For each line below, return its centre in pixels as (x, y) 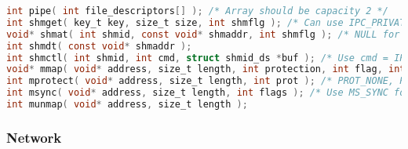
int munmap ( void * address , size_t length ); (127, 104)
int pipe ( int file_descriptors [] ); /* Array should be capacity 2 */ (197, 11)
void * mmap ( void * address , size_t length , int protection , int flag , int (206, 69)
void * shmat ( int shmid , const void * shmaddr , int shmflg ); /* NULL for (203, 34)
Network (34, 137)
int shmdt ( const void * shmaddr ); (99, 46)
